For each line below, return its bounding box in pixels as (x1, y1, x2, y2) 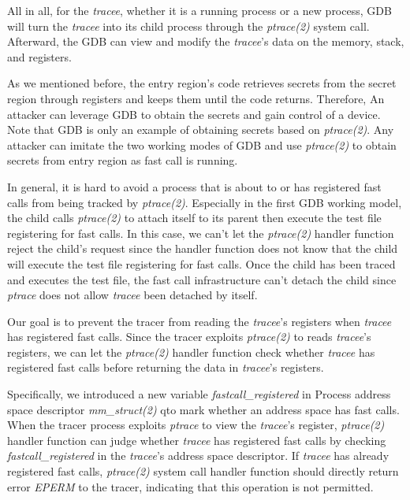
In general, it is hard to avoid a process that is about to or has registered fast (7, 178, 382, 194)
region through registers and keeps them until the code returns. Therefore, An (7, 90, 385, 106)
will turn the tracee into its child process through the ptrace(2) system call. (7, 17, 370, 34)
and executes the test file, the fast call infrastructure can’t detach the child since (7, 271, 397, 287)
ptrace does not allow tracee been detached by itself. (7, 287, 258, 303)
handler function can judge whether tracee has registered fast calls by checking (7, 431, 386, 448)
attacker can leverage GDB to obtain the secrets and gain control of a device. (7, 106, 381, 122)
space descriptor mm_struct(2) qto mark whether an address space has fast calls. (7, 401, 400, 417)
